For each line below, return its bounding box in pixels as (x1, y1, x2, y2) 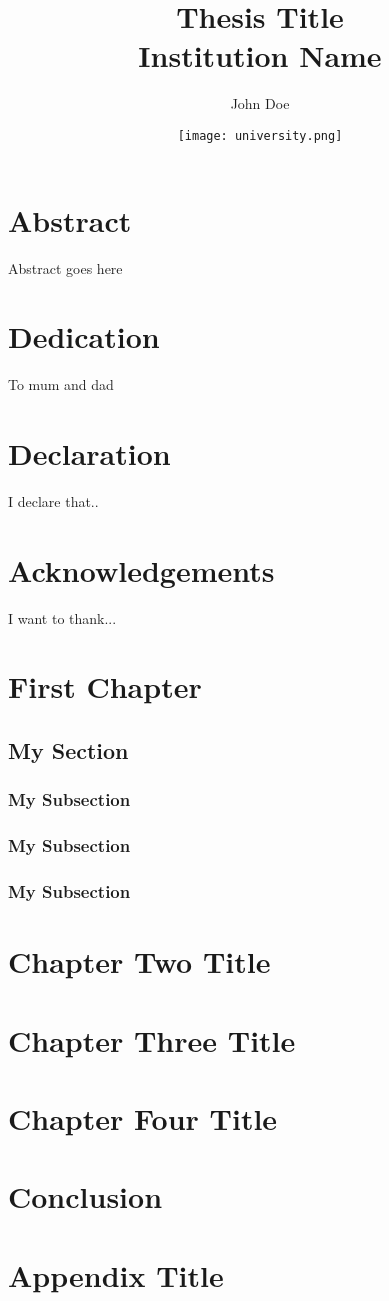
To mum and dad (8, 374, 114, 395)
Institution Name (138, 35, 382, 76)
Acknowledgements (8, 549, 275, 590)
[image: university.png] (177, 128, 343, 143)
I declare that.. (8, 490, 99, 511)
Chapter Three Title (8, 1019, 296, 1060)
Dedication (8, 316, 160, 357)
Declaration (8, 433, 171, 473)
